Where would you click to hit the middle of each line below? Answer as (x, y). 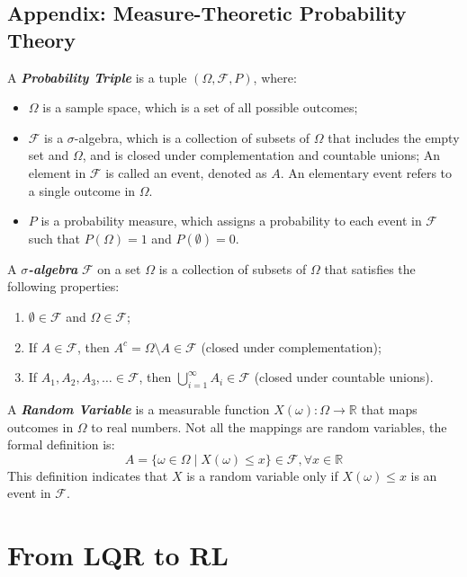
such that (54, 238)
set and (49, 155)
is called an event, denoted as (186, 172)
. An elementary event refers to (366, 172)
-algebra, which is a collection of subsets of (192, 137)
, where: (275, 77)
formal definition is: (61, 444)
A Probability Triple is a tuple (97, 77)
